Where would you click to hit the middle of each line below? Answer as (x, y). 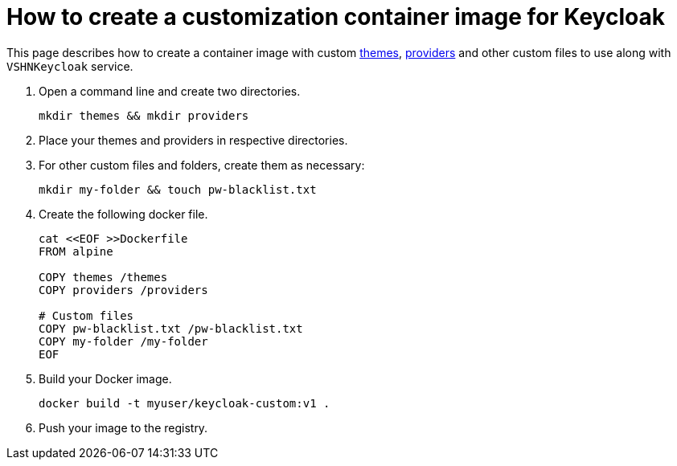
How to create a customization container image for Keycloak (336, 17)
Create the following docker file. (123, 214)
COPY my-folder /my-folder (123, 341)
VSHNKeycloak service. (70, 66)
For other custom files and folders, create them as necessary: (202, 165)
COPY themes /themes (103, 277)
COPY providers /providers (123, 290)
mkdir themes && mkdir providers (144, 115)
